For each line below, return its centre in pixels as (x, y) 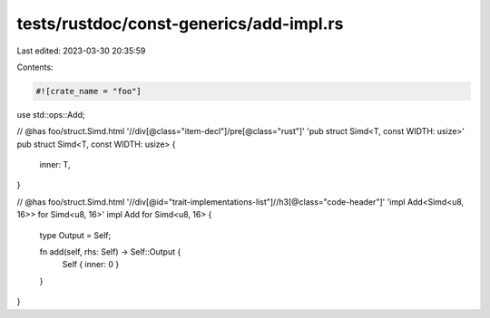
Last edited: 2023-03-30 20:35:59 (81, 51)
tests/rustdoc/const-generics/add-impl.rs (180, 24)
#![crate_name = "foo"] (89, 91)
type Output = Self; (75, 235)
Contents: (35, 67)
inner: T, (55, 165)
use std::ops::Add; (51, 114)
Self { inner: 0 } (91, 265)
